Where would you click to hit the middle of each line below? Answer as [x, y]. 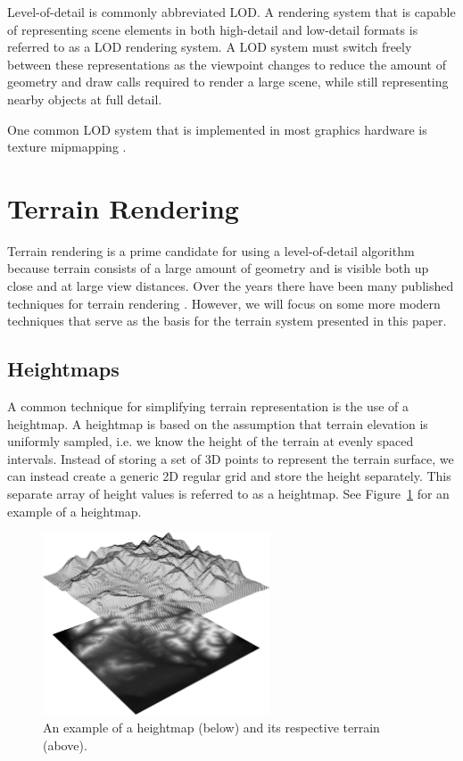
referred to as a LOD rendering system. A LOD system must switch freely [210, 47]
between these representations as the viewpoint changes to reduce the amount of [227, 64]
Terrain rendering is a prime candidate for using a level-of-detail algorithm [211, 250]
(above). [65, 744]
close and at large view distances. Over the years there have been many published [231, 286]
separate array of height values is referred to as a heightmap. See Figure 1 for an [228, 494]
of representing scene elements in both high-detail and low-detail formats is [213, 29]
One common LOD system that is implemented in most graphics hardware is [217, 129]
